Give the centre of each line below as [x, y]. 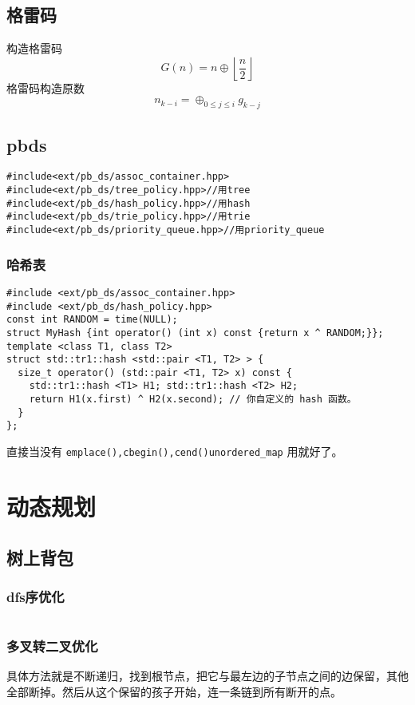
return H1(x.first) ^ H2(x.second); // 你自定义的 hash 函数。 [193, 400]
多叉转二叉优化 [52, 646]
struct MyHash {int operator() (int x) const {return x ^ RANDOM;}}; [195, 333]
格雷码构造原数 [45, 87]
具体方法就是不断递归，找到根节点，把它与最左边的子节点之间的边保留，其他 [207, 676]
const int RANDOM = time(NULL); [92, 320]
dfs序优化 [36, 596]
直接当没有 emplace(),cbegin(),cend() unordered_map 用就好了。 [175, 452]
